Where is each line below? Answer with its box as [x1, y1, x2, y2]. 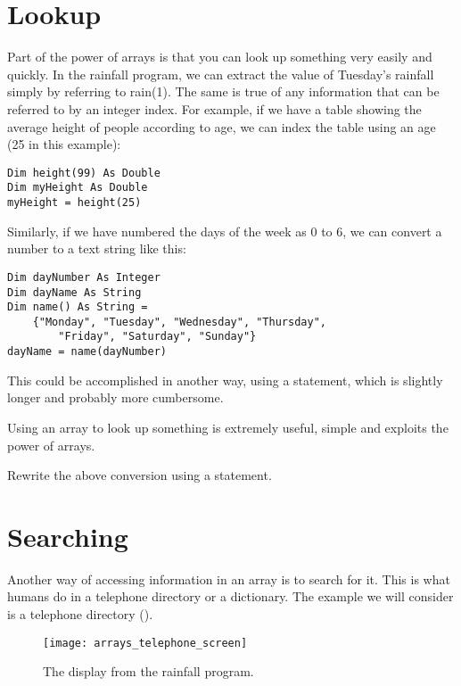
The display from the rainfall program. [43, 662, 254, 681]
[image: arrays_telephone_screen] [43, 636, 248, 649]
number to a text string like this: [7, 239, 186, 258]
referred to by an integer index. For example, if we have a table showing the [7, 99, 422, 118]
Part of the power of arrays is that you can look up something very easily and [7, 47, 432, 66]
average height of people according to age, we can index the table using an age [7, 117, 436, 136]
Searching [7, 517, 128, 554]
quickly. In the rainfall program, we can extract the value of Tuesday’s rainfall [7, 64, 434, 83]
